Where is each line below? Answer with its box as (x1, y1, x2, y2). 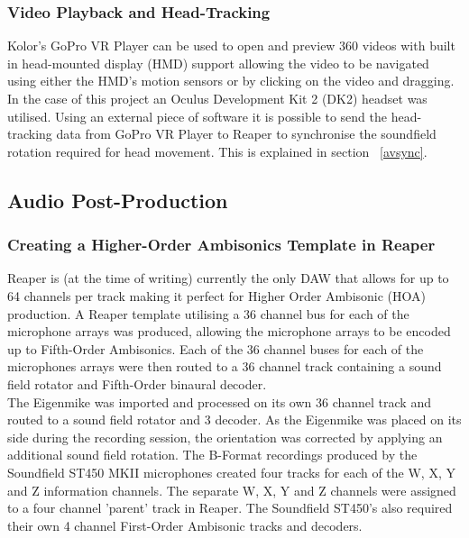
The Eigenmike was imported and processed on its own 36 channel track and (7, 392, 431, 411)
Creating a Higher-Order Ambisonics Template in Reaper (7, 233, 436, 256)
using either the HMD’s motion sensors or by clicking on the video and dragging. (7, 71, 455, 90)
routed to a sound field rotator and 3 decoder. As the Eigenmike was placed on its (7, 410, 462, 429)
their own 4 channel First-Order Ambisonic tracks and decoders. (7, 515, 363, 534)
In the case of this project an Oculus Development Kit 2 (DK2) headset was (7, 89, 428, 107)
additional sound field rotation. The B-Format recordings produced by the (7, 445, 418, 464)
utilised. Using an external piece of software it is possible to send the (7, 106, 387, 125)
